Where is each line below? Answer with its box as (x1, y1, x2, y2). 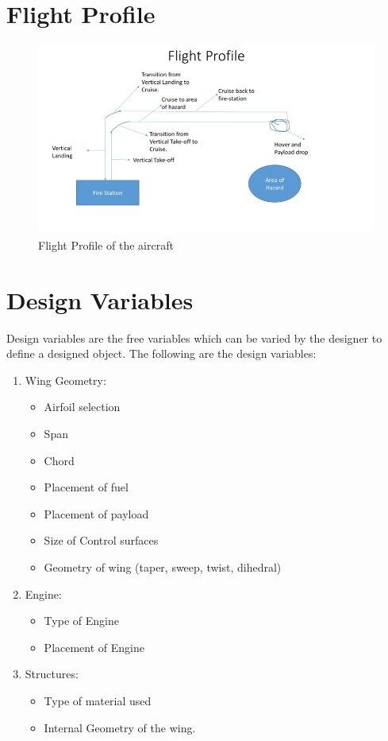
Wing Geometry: (25, 371, 106, 388)
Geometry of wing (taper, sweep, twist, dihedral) (44, 559, 282, 576)
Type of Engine (44, 612, 119, 629)
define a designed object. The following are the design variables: (6, 345, 317, 362)
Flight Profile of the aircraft (38, 236, 174, 253)
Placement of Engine (44, 638, 144, 655)
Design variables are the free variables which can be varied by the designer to (6, 329, 382, 346)
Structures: (25, 665, 79, 682)
